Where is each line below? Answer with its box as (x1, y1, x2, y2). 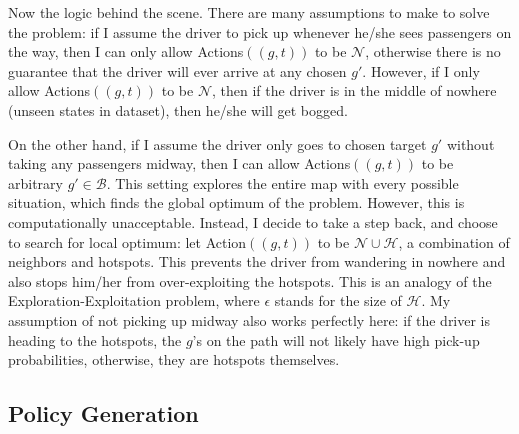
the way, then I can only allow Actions (8, 41, 244, 62)
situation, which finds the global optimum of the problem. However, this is (8, 192, 465, 213)
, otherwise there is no (365, 41, 501, 62)
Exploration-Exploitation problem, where (8, 290, 260, 311)
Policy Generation (8, 398, 199, 429)
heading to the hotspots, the (8, 329, 182, 350)
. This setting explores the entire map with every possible (106, 172, 459, 193)
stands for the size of (274, 290, 402, 311)
